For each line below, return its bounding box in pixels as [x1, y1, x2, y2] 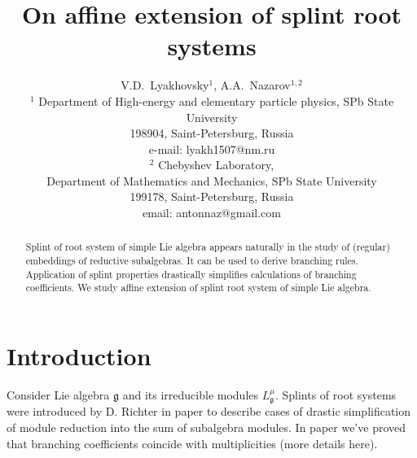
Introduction [7, 339, 151, 373]
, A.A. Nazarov [213, 76, 291, 94]
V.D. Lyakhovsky [121, 76, 209, 94]
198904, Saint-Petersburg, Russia [129, 124, 294, 142]
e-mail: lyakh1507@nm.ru [148, 140, 275, 157]
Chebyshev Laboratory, [158, 156, 274, 173]
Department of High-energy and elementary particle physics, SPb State [38, 92, 394, 109]
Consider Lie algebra [7, 386, 110, 403]
